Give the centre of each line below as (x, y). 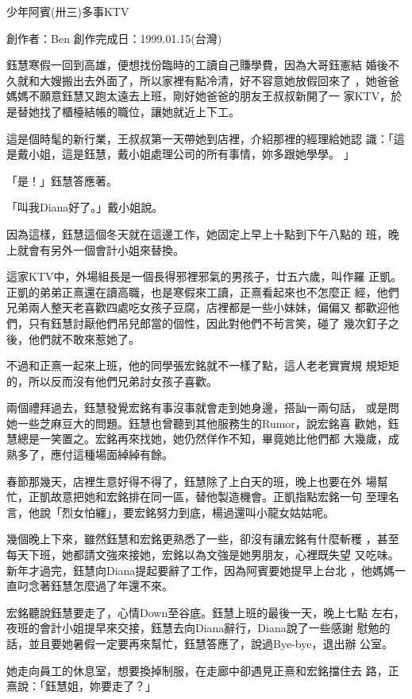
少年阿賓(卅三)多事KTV (68, 11)
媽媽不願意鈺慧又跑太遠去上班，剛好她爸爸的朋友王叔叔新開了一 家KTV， (199, 96)
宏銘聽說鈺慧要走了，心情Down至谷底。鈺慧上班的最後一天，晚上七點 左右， (206, 612)
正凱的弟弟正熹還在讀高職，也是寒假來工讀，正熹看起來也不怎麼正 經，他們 (203, 291)
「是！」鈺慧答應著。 (62, 180)
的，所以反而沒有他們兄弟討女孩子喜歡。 (112, 381)
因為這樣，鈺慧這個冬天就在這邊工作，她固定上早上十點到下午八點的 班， (197, 233)
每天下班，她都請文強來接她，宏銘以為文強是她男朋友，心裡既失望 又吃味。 (203, 555)
